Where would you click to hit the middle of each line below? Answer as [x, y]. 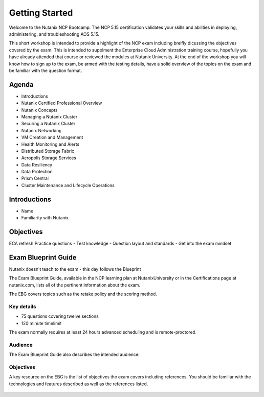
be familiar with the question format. [45, 70]
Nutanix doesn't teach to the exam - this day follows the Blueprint [75, 269]
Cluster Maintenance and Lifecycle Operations [68, 185]
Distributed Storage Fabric [48, 151]
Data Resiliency [37, 164]
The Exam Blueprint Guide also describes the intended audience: [74, 354]
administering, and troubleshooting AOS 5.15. [54, 34]
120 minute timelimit [42, 323]
